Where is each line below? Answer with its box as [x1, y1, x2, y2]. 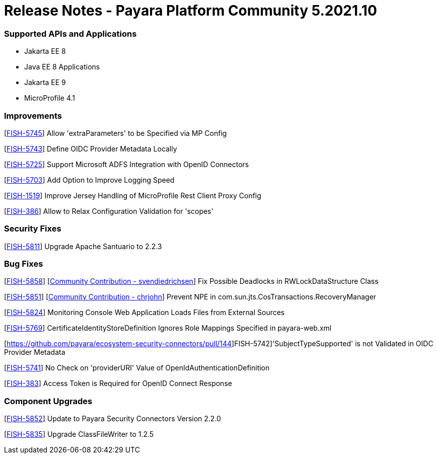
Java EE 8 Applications [24, 62, 100, 71]
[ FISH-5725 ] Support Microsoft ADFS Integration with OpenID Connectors [4, 160, 249, 169]
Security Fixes [4, 223, 61, 234]
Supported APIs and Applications [4, 28, 137, 39]
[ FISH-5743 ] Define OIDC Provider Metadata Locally [4, 144, 177, 153]
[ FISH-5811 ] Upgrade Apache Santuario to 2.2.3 [4, 242, 162, 251]
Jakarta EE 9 [24, 78, 66, 87]
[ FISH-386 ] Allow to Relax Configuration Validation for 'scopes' [4, 206, 213, 215]
